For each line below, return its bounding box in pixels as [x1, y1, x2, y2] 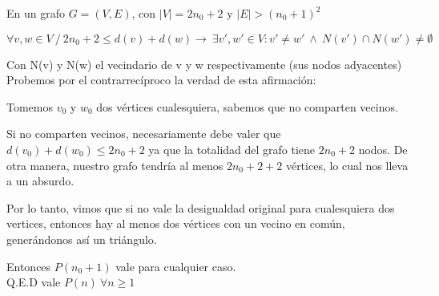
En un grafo [6, 5, 65, 21]
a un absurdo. [6, 172, 75, 189]
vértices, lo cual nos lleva [285, 156, 409, 173]
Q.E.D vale [6, 274, 61, 290]
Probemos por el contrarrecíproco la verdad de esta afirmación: [6, 71, 316, 88]
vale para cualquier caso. [115, 257, 236, 274]
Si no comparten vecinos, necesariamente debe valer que [6, 125, 281, 142]
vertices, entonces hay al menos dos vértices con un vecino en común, [6, 215, 345, 232]
